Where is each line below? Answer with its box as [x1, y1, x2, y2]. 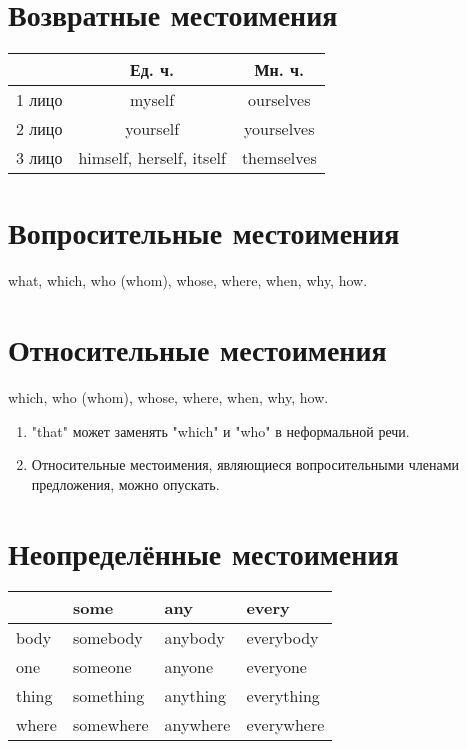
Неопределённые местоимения [8, 532, 399, 573]
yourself [125, 117, 180, 141]
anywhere [164, 713, 231, 737]
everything [246, 684, 320, 708]
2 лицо [16, 117, 63, 141]
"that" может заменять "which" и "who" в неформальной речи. [31, 420, 410, 441]
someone [72, 655, 132, 679]
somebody [72, 626, 143, 650]
